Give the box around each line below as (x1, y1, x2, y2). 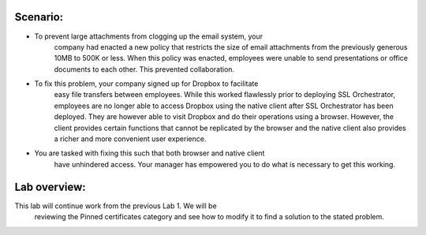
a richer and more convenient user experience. (54, 134, 207, 144)
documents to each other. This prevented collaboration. (54, 64, 235, 74)
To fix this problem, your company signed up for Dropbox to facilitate (34, 79, 259, 88)
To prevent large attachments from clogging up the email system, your (34, 32, 263, 41)
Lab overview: (14, 180, 86, 193)
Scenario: (14, 10, 64, 24)
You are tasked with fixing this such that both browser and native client (34, 148, 265, 158)
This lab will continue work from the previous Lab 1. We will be (14, 201, 217, 211)
